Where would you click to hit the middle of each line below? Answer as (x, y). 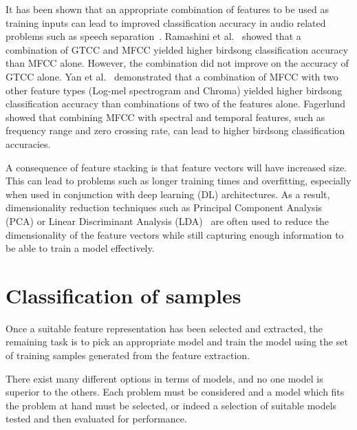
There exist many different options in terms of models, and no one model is (164, 378)
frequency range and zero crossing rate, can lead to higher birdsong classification (175, 130)
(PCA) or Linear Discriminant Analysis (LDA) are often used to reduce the (167, 221)
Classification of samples (123, 295)
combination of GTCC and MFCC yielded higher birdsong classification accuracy (177, 49)
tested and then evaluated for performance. (96, 419)
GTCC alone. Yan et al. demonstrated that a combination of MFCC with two (172, 76)
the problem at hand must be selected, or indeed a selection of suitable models (171, 405)
